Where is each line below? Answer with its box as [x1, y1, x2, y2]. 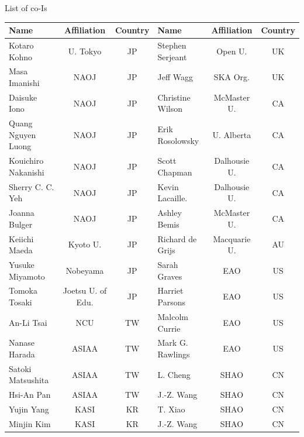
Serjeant [157, 50, 187, 63]
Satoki [9, 362, 32, 374]
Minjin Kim [9, 417, 51, 429]
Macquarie [213, 232, 251, 245]
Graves [157, 270, 182, 282]
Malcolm [157, 310, 188, 322]
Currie [157, 322, 181, 334]
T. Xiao [157, 403, 185, 415]
